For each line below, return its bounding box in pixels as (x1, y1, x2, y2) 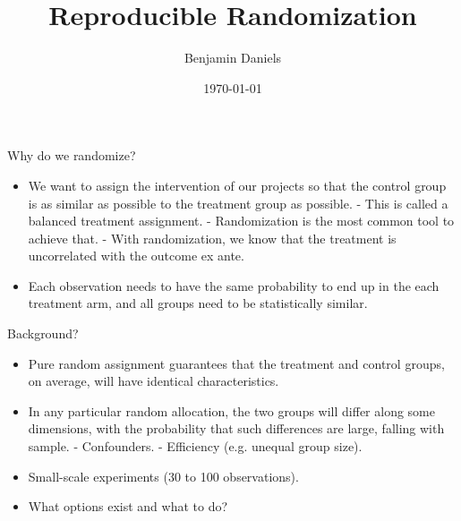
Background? (7, 324, 79, 343)
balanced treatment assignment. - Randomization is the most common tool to (28, 211, 455, 230)
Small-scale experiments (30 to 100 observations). (28, 466, 299, 485)
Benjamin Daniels (184, 48, 282, 67)
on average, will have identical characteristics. (28, 372, 279, 390)
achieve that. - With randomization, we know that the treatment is (28, 228, 397, 247)
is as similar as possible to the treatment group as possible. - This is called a (28, 193, 448, 212)
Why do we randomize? (7, 146, 136, 165)
